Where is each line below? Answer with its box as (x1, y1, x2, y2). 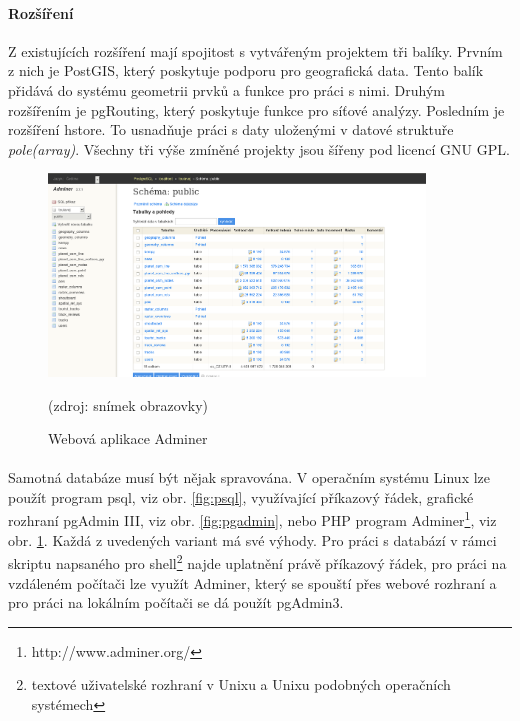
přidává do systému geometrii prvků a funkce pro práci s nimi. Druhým (8, 79, 446, 100)
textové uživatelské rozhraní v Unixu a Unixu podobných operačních (31, 674, 451, 695)
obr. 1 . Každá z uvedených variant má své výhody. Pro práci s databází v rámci (8, 529, 497, 550)
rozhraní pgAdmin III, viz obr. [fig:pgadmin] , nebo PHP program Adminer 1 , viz (8, 507, 497, 531)
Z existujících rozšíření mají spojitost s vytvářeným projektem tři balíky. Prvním (8, 40, 503, 61)
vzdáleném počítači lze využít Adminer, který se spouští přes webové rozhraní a (8, 572, 497, 593)
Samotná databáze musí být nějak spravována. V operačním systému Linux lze (8, 467, 491, 488)
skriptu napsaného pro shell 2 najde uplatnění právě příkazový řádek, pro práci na (8, 550, 507, 573)
